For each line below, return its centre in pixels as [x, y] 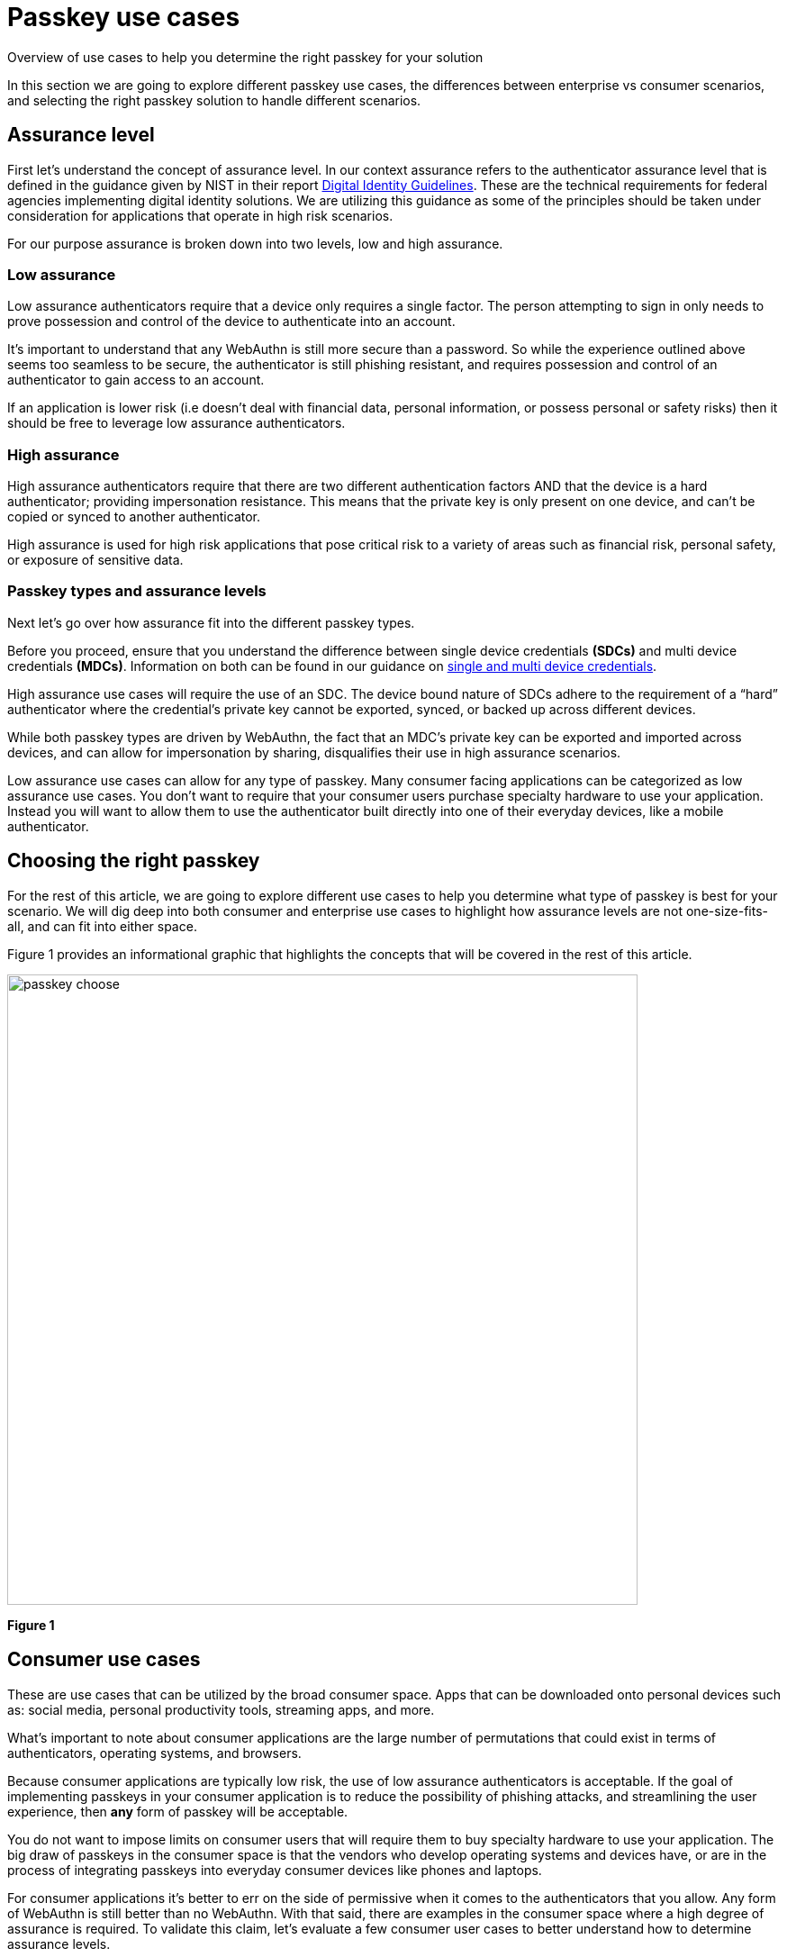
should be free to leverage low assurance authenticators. [176, 423]
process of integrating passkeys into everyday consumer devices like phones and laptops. [275, 1870]
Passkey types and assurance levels [137, 591]
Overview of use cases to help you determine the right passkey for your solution [245, 57]
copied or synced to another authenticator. [134, 517]
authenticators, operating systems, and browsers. [154, 1753]
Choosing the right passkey [134, 861]
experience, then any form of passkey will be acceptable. [178, 1811]
